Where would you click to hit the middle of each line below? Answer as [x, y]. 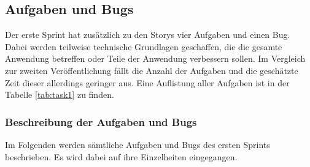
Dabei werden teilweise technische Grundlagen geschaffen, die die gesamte [144, 46]
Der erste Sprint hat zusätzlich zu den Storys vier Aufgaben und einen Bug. [148, 35]
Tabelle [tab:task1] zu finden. [60, 95]
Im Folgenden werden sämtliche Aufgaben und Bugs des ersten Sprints [138, 144]
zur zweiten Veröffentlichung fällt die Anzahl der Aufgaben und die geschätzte [152, 70]
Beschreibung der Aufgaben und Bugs [101, 121]
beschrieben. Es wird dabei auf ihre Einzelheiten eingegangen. [121, 156]
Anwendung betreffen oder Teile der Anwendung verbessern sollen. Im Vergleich [155, 58]
